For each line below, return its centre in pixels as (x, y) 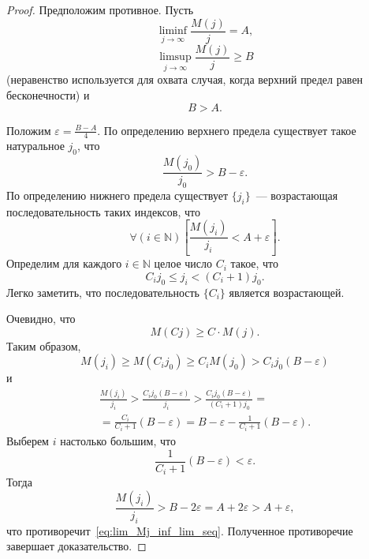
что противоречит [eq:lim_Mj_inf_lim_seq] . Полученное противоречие (180, 530)
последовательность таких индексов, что (103, 211)
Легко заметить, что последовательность (103, 292)
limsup (175, 57)
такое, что (255, 263)
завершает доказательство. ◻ (76, 546)
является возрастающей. (287, 292)
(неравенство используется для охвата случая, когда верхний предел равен (185, 79)
